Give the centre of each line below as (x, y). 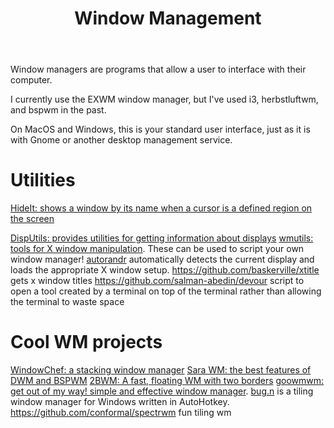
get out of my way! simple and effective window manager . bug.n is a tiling (162, 391)
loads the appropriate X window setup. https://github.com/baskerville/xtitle (165, 270)
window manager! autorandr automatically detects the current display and (162, 259)
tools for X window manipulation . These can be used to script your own (157, 249)
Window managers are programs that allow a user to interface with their (158, 69)
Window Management (168, 18)
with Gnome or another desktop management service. (121, 140)
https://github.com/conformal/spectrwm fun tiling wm (121, 413)
